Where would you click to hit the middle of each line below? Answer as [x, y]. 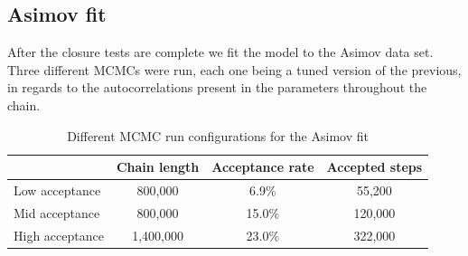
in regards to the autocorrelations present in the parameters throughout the [217, 87]
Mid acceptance [57, 212]
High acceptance [59, 235]
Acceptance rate [263, 167]
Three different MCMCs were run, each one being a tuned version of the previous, [234, 69]
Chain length [158, 167]
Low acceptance [57, 190]
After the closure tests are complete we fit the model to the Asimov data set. [220, 52]
